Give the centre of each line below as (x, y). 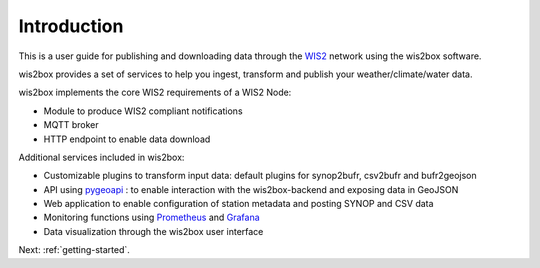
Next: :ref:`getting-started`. (74, 250)
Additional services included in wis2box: (101, 157)
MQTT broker (71, 125)
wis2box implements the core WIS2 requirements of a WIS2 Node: (155, 92)
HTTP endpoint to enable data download (127, 139)
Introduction (71, 26)
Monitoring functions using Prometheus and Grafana (151, 217)
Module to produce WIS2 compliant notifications (143, 111)
